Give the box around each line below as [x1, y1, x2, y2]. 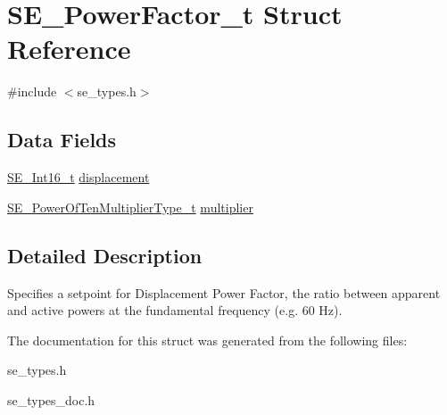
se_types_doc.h [7, 390, 95, 409]
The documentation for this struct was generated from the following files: [7, 330, 408, 349]
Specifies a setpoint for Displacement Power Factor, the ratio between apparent [7, 283, 441, 302]
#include [7, 82, 57, 101]
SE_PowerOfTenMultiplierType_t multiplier [7, 197, 253, 216]
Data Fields [7, 126, 117, 154]
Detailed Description [7, 241, 203, 269]
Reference [7, 30, 131, 67]
